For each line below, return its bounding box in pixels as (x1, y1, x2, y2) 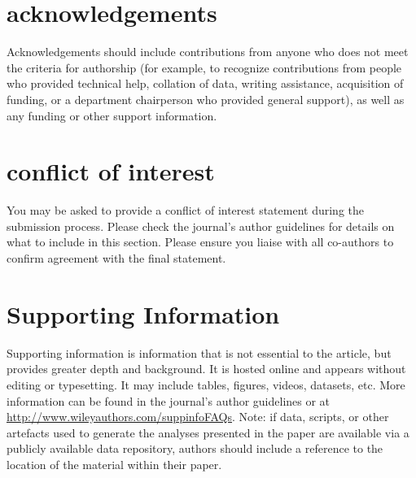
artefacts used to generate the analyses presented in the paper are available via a (7, 424, 409, 441)
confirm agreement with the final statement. (7, 250, 226, 266)
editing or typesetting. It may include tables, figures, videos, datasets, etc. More (7, 376, 405, 393)
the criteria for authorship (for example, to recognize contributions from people (7, 59, 402, 76)
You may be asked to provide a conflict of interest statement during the (7, 202, 364, 219)
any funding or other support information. (7, 106, 217, 124)
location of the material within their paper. (7, 455, 222, 472)
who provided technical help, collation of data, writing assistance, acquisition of (7, 75, 404, 92)
